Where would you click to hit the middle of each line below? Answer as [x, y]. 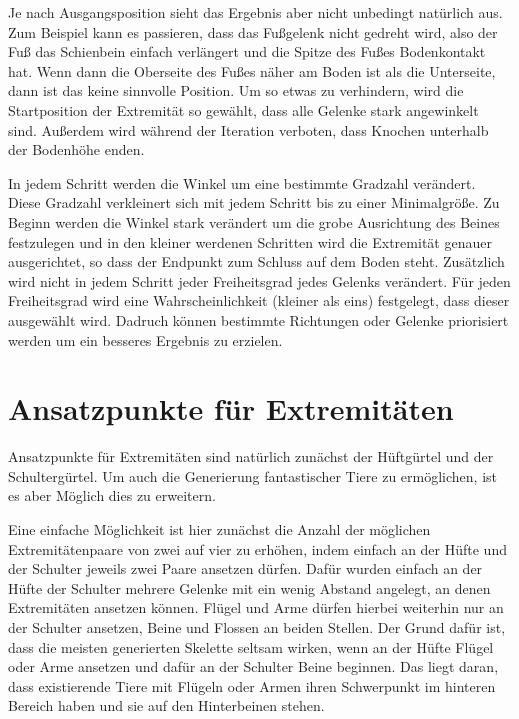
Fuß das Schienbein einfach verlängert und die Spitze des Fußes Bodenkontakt [247, 51]
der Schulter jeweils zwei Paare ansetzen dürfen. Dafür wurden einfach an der [245, 568]
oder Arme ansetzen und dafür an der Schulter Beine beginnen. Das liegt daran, [253, 666]
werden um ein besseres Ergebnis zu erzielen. [145, 339]
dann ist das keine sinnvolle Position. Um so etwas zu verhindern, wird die [236, 90]
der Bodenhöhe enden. [76, 149]
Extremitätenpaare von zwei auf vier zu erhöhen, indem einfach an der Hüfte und [257, 548]
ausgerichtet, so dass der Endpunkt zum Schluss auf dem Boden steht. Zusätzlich [256, 261]
